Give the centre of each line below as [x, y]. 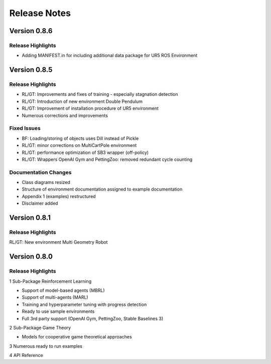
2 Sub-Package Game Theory [40, 327]
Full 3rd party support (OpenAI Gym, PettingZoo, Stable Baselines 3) [93, 318]
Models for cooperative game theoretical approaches [77, 337]
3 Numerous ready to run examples [46, 346]
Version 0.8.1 [30, 218]
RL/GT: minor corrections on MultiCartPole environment [79, 145]
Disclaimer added [40, 204]
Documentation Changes [40, 172]
